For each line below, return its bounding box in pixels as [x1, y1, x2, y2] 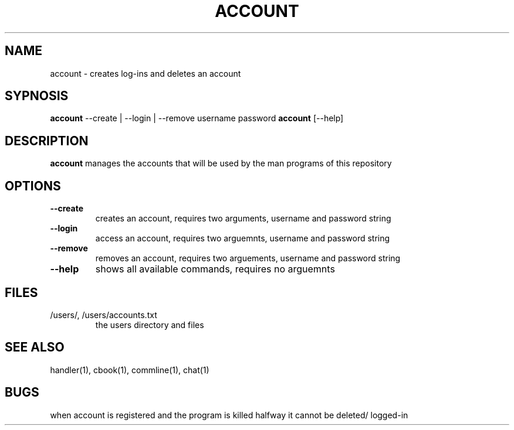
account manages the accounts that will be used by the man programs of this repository [50, 158, 392, 169]
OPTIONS [5, 178, 61, 193]
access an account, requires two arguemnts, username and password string [95, 233, 390, 244]
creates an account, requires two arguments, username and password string [95, 213, 391, 224]
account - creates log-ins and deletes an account [50, 68, 241, 79]
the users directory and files [95, 319, 204, 330]
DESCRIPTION [5, 133, 89, 148]
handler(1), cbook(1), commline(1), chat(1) [50, 364, 209, 375]
